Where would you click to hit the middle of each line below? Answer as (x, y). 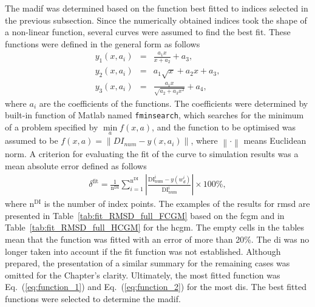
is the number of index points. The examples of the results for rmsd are (177, 204)
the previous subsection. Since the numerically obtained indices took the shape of (156, 20)
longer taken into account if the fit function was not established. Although (143, 251)
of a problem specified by (52, 127)
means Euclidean (275, 140)
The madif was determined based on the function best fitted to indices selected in (157, 8)
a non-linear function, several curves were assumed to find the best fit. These (148, 32)
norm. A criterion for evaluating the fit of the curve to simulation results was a (152, 154)
